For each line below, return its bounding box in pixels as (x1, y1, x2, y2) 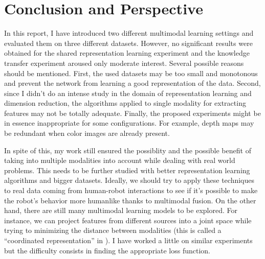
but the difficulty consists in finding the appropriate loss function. (4, 245, 211, 255)
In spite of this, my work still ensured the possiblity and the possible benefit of (4, 145, 251, 155)
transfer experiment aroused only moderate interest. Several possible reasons (4, 57, 244, 68)
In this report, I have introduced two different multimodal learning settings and (4, 28, 254, 38)
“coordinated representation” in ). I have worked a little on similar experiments (4, 235, 253, 245)
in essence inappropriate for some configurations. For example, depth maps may (4, 117, 254, 128)
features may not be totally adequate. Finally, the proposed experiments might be (4, 107, 261, 118)
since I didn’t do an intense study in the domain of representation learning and (4, 87, 252, 98)
